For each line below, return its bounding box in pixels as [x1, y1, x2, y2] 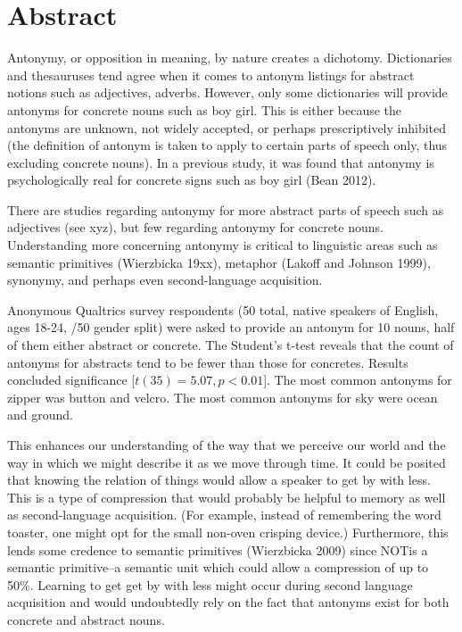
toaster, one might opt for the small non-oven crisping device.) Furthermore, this [7, 522, 449, 541]
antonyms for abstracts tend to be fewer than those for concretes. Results [7, 353, 408, 371]
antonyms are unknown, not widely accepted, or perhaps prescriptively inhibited [7, 118, 447, 137]
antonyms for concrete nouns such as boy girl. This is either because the [7, 100, 402, 119]
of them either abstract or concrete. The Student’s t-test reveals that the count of [7, 336, 454, 354]
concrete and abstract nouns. [7, 610, 165, 628]
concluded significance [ [7, 370, 136, 389]
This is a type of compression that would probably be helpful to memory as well [7, 487, 446, 506]
